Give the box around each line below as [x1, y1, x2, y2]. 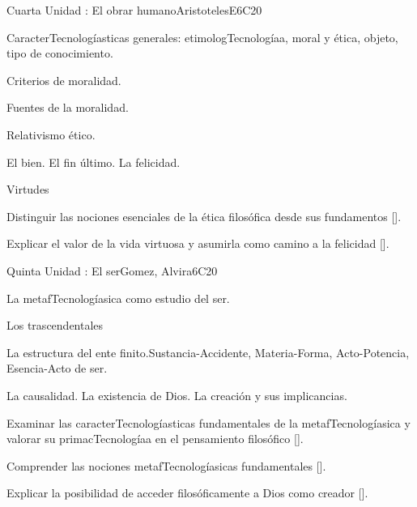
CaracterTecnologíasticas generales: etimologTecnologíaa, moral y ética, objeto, [6, 28, 398, 45]
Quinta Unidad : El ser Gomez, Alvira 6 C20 [6, 262, 218, 279]
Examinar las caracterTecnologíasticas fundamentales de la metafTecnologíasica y [6, 414, 411, 431]
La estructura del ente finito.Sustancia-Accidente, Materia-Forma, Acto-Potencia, [6, 343, 410, 360]
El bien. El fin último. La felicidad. [6, 153, 181, 170]
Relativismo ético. [6, 126, 96, 143]
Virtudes [6, 181, 49, 198]
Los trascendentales [6, 317, 104, 334]
